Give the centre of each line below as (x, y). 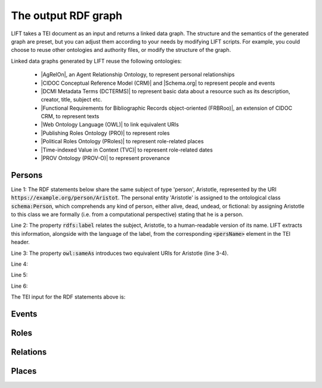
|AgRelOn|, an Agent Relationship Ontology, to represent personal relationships (138, 75)
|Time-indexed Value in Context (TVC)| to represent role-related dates (127, 150)
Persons (27, 175)
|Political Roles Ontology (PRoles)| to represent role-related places (122, 141)
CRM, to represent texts (70, 116)
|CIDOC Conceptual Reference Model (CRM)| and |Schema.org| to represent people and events (158, 83)
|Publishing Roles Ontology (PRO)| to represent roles (105, 133)
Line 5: (19, 275)
